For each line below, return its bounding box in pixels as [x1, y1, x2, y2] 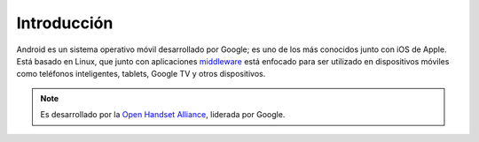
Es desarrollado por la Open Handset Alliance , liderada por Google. [40, 109, 286, 120]
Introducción [16, 13, 114, 33]
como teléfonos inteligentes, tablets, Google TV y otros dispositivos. [16, 69, 266, 79]
